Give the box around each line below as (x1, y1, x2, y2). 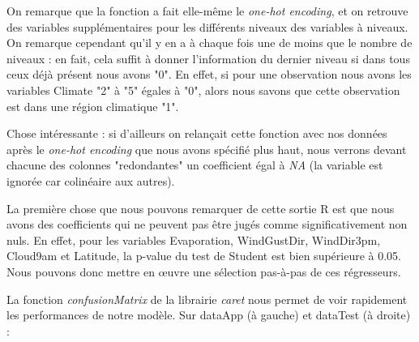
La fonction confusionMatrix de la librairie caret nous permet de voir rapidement (6, 290, 408, 307)
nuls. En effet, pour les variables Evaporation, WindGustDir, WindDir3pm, (6, 231, 381, 248)
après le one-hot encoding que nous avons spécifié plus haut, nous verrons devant (6, 140, 407, 157)
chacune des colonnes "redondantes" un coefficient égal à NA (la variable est (6, 156, 383, 173)
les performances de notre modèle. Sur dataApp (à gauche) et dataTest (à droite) (6, 306, 411, 323)
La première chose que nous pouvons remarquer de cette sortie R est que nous (6, 199, 395, 216)
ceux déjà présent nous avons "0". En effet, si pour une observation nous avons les (6, 66, 412, 83)
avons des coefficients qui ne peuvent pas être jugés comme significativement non (6, 216, 408, 233)
